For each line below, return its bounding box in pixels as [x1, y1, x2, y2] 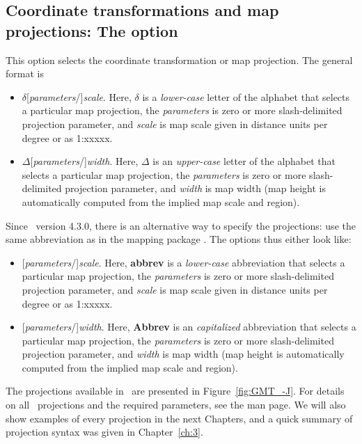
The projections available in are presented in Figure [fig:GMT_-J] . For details [6, 383, 345, 398]
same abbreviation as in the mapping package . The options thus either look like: [6, 232, 352, 246]
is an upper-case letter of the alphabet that [152, 154, 336, 168]
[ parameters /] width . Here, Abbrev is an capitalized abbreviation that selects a [22, 319, 356, 334]
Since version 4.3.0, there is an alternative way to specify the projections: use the [6, 218, 356, 232]
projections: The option [6, 19, 178, 41]
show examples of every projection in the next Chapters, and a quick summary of [6, 411, 353, 425]
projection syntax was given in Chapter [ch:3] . [6, 425, 203, 439]
